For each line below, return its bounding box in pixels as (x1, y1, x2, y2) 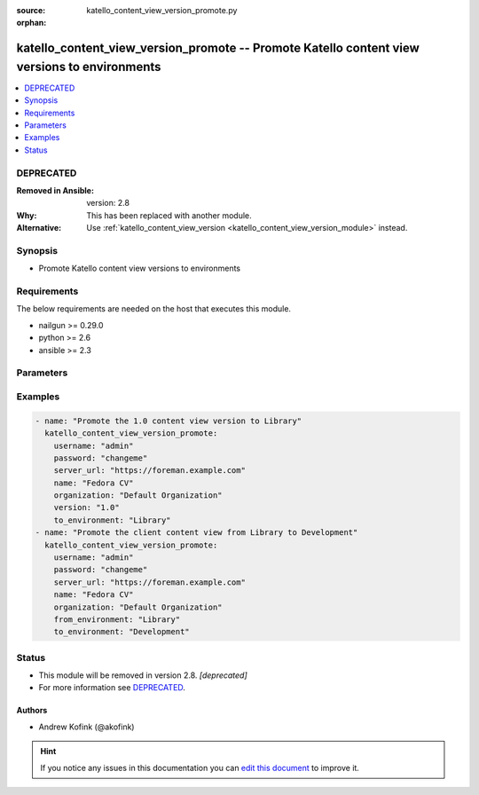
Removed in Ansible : (16, 185, 95, 195)
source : (16, 5, 46, 15)
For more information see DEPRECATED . (38, 682, 186, 693)
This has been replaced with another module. (86, 209, 252, 221)
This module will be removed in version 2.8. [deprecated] (38, 670, 247, 681)
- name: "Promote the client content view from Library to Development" (35, 528, 358, 538)
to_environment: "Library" (53, 515, 172, 525)
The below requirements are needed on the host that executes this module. (16, 303, 292, 314)
